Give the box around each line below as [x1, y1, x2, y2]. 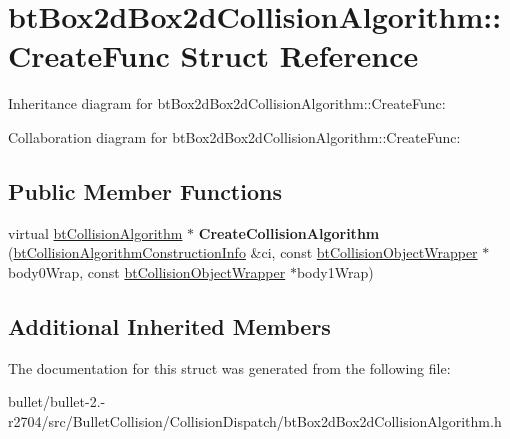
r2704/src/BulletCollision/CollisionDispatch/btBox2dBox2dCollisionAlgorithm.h [8, 410, 502, 431]
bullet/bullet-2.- [8, 391, 106, 412]
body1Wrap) [296, 261, 374, 282]
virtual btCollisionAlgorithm [8, 222, 183, 243]
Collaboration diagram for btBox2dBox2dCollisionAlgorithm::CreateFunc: [8, 126, 461, 147]
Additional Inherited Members [8, 310, 331, 341]
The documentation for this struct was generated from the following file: [8, 357, 451, 378]
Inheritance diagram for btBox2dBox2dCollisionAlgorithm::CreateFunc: [8, 93, 446, 114]
